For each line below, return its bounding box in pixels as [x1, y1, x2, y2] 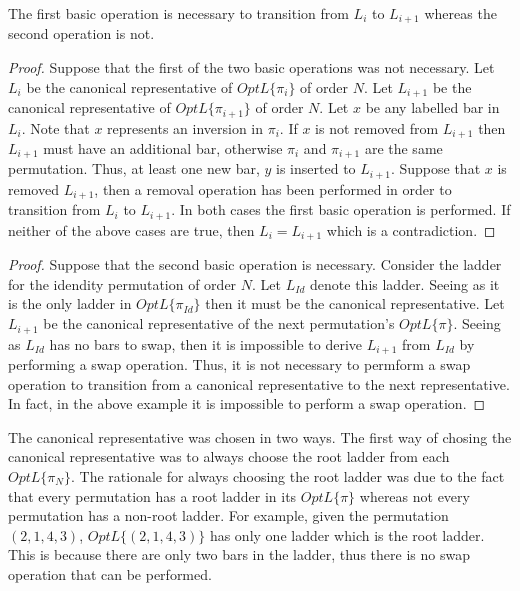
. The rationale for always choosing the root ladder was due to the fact [70, 465, 505, 486]
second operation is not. [8, 23, 155, 44]
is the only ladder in [8, 293, 132, 314]
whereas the [424, 3, 497, 23]
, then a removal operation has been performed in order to [94, 178, 452, 199]
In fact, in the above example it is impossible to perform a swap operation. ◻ [8, 393, 486, 414]
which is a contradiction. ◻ [326, 219, 496, 240]
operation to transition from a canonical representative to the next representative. [8, 373, 510, 394]
